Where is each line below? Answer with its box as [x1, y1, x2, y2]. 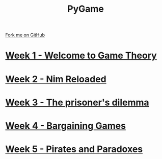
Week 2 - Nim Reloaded [5, 73, 106, 85]
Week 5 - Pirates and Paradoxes [5, 144, 143, 155]
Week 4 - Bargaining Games [5, 120, 126, 131]
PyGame [67, 3, 104, 15]
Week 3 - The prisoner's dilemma [5, 97, 149, 108]
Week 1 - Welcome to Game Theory [5, 50, 157, 61]
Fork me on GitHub [5, 32, 45, 38]
